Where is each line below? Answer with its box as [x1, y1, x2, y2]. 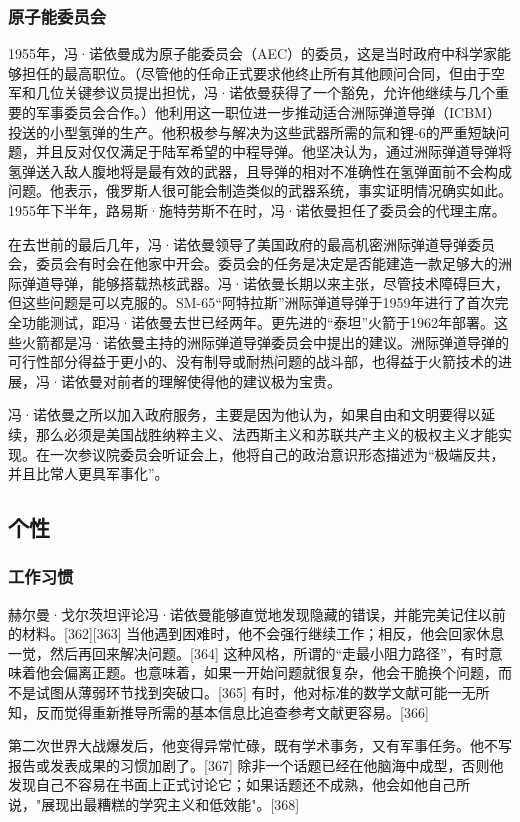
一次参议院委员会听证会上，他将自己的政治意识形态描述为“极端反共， [49, 443, 505, 464]
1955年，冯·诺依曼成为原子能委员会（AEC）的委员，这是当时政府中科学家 [8, 43, 498, 64]
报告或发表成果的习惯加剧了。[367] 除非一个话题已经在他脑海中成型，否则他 [8, 754, 504, 775]
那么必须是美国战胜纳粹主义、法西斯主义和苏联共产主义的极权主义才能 [35, 423, 498, 444]
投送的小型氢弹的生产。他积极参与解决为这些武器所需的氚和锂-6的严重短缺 [8, 121, 496, 142]
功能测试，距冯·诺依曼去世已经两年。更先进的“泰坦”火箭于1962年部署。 [21, 311, 495, 332]
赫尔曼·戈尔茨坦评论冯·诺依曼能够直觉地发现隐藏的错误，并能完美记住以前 [8, 603, 506, 624]
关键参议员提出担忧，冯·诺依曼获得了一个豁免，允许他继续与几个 [63, 82, 495, 103]
